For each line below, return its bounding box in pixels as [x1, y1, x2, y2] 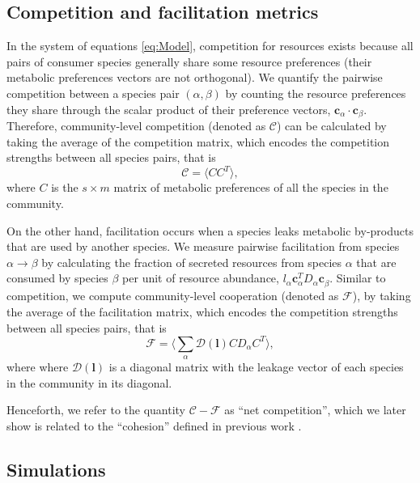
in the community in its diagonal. [6, 374, 172, 391]
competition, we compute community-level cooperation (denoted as [6, 287, 339, 304]
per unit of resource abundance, [122, 269, 279, 286]
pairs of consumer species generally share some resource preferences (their [6, 53, 372, 70]
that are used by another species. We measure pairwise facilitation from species [6, 238, 400, 255]
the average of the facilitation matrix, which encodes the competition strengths [6, 303, 398, 320]
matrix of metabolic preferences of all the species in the [113, 179, 388, 196]
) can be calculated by [277, 117, 387, 134]
